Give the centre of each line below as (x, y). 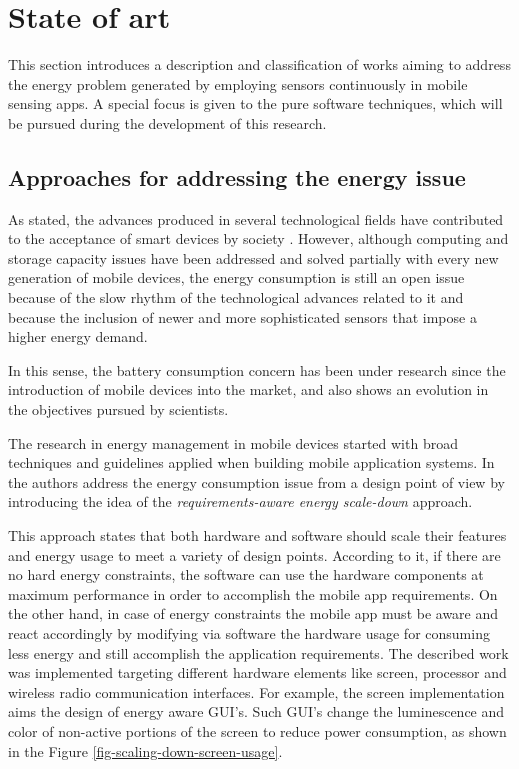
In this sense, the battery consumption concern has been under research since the (257, 369)
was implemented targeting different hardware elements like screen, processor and (257, 672)
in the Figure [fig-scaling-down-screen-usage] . (145, 750)
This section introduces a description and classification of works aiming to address (259, 64)
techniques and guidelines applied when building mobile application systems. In (251, 462)
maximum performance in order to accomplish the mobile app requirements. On (253, 593)
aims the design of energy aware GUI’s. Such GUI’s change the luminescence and (256, 711)
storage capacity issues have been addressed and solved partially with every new (253, 257)
